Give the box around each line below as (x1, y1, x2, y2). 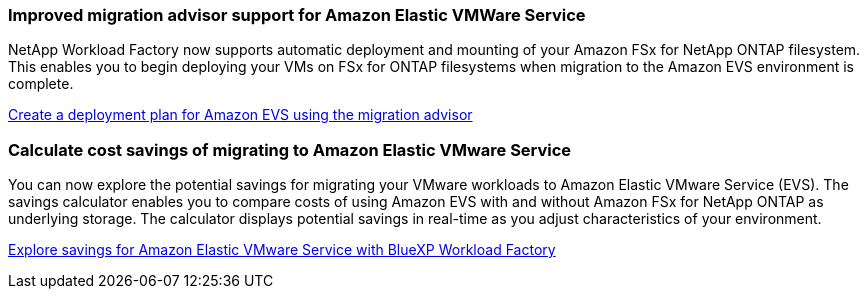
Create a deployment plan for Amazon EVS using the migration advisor (8, 106, 473, 124)
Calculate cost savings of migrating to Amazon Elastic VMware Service (8, 139, 572, 160)
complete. (8, 75, 74, 93)
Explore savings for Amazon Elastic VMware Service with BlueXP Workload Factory (8, 241, 556, 259)
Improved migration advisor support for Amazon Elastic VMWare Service (8, 5, 586, 25)
